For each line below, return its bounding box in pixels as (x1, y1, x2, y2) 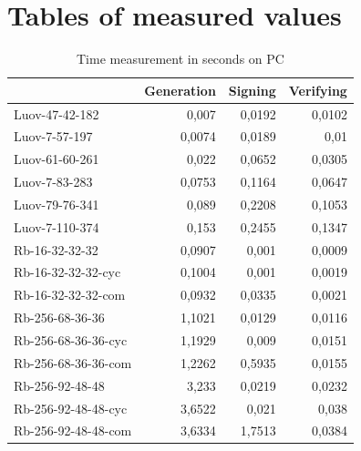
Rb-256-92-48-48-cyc (14, 398, 128, 417)
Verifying (288, 80, 347, 99)
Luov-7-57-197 (14, 127, 93, 146)
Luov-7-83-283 (14, 172, 93, 191)
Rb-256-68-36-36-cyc (14, 331, 128, 349)
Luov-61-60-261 (14, 149, 99, 169)
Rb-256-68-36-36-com (14, 353, 132, 372)
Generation (144, 80, 216, 99)
